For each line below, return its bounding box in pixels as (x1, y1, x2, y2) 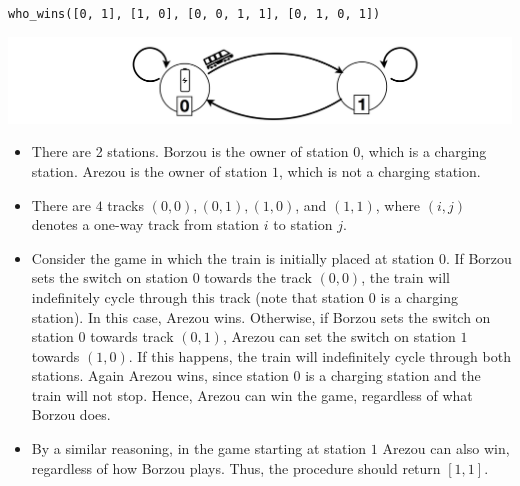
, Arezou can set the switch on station (222, 326, 456, 347)
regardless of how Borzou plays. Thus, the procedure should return (31, 457, 441, 478)
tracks (107, 194, 144, 215)
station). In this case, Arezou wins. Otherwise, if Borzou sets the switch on (31, 306, 491, 327)
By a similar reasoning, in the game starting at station (31, 438, 367, 459)
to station (273, 214, 333, 235)
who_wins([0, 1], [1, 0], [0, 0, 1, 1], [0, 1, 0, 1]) (8, 7, 381, 21)
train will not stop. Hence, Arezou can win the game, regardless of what (31, 384, 473, 405)
